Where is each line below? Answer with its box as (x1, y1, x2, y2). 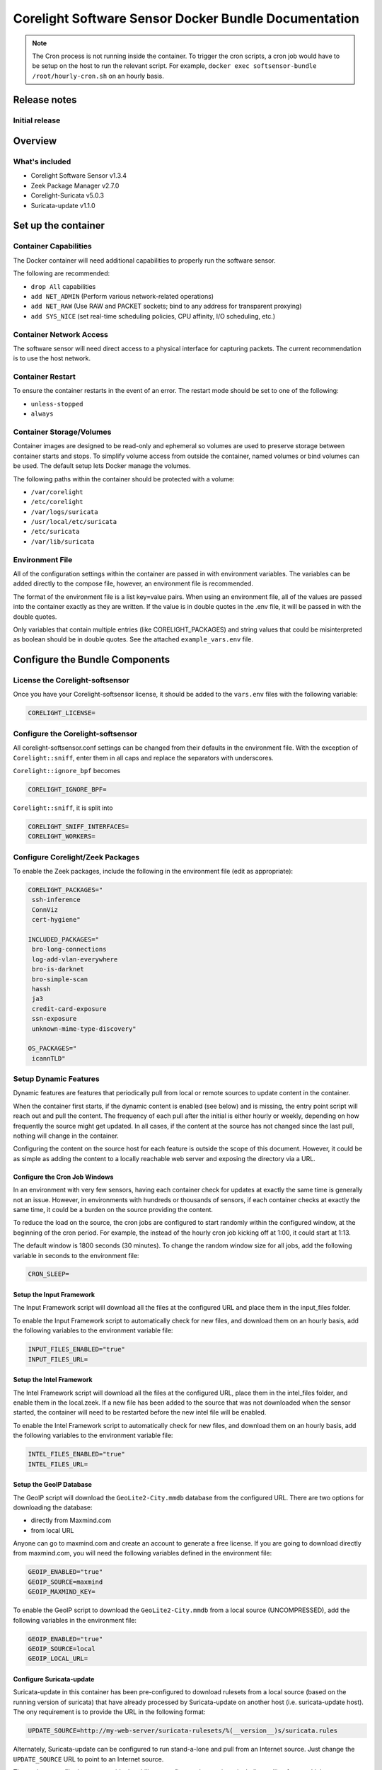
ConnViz (32, 906, 59, 913)
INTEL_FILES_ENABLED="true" (28, 1450, 125, 1458)
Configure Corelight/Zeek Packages (13, 852, 140, 862)
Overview (13, 135, 57, 147)
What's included (13, 156, 71, 166)
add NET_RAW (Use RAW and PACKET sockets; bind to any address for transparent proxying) (30, 302, 302, 311)
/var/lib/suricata (30, 537, 95, 545)
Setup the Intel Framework (13, 1376, 93, 1384)
